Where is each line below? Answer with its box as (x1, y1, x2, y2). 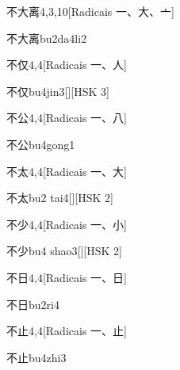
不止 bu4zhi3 (6, 349, 67, 365)
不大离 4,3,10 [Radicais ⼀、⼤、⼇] (6, 3, 174, 19)
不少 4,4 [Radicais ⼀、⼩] (6, 216, 127, 232)
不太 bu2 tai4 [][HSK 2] (6, 189, 113, 206)
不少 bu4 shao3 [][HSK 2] (6, 242, 122, 259)
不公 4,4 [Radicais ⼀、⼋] (6, 109, 127, 126)
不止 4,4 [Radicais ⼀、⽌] (6, 322, 127, 339)
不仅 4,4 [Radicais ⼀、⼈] (6, 56, 127, 73)
